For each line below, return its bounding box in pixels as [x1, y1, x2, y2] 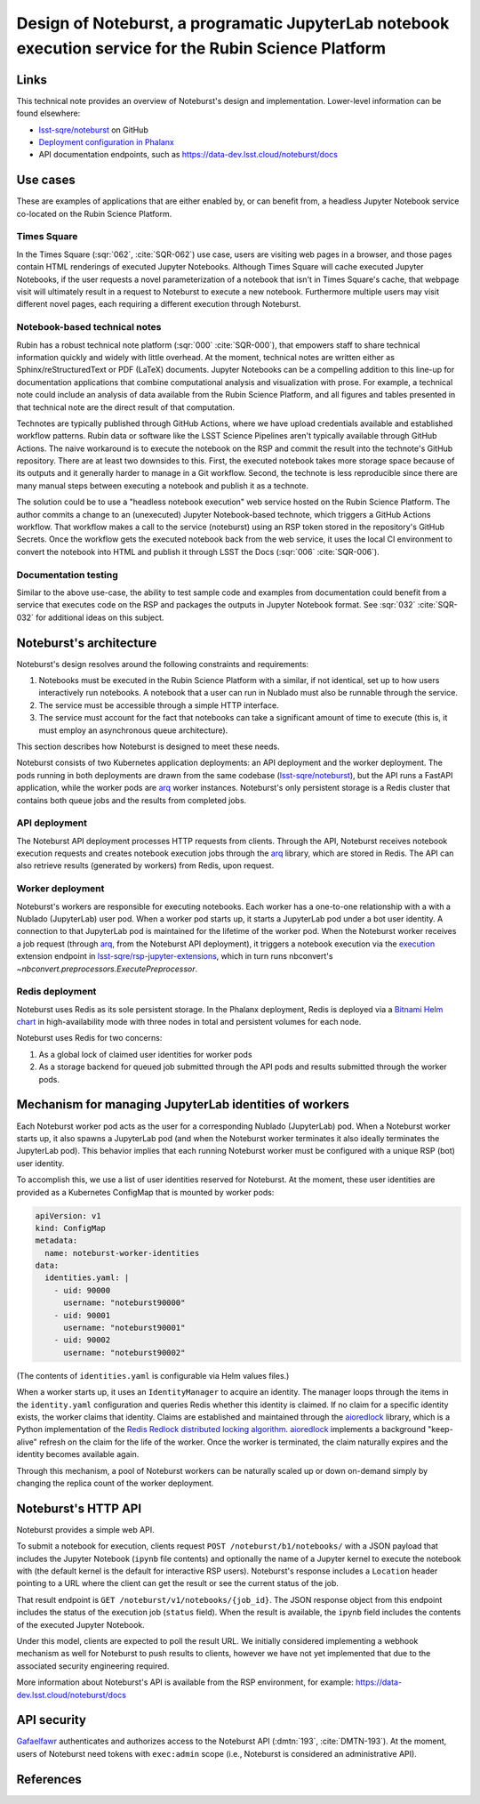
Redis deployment [16, 986, 97, 998]
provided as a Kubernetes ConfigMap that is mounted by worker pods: [16, 1187, 275, 1197]
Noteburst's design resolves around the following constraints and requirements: [16, 658, 309, 669]
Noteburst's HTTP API [16, 1501, 142, 1516]
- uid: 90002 [53, 1335, 111, 1345]
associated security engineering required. [16, 1660, 170, 1671]
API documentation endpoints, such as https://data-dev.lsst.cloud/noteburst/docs [38, 149, 338, 160]
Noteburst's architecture [16, 635, 157, 650]
